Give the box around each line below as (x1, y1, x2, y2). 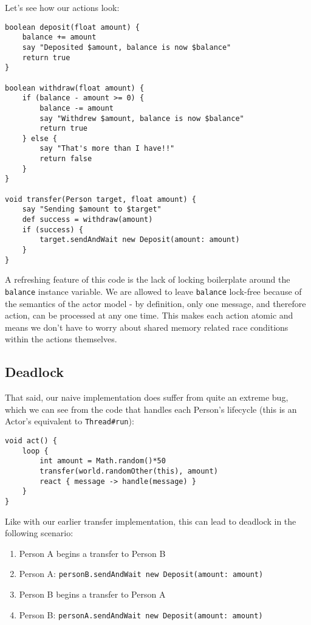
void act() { (5, 437, 57, 446)
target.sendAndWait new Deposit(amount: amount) (39, 235, 240, 244)
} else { (22, 134, 57, 143)
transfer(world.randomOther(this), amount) (39, 466, 218, 475)
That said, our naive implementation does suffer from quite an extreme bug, (5, 391, 289, 404)
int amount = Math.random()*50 (39, 457, 166, 466)
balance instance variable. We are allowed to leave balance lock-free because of (5, 285, 302, 297)
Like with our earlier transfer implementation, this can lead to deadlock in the (5, 514, 296, 527)
